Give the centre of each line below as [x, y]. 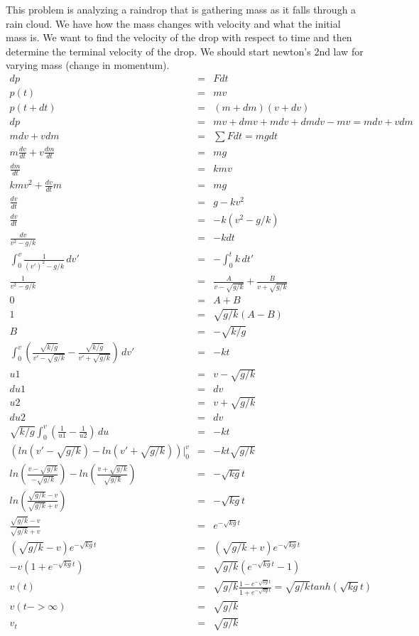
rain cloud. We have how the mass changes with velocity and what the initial [173, 23]
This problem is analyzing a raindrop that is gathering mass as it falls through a [181, 9]
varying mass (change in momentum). [88, 65]
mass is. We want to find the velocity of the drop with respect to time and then [179, 37]
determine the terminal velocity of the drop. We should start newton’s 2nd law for [185, 51]
